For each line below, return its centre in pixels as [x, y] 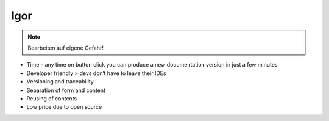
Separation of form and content [66, 90]
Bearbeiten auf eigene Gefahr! [65, 48]
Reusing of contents [52, 98]
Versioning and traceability [60, 82]
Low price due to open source [64, 107]
